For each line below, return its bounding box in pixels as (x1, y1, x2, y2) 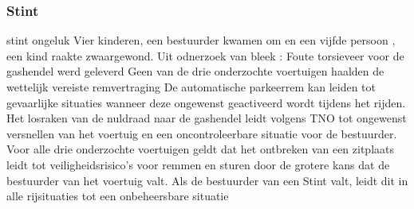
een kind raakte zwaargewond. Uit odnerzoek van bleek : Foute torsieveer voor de (6, 47, 404, 64)
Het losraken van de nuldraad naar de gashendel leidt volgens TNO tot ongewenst (6, 110, 407, 126)
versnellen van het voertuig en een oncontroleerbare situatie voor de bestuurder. (6, 125, 397, 141)
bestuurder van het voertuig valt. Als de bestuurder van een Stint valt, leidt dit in (6, 172, 408, 188)
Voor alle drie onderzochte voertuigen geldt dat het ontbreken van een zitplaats (6, 141, 394, 157)
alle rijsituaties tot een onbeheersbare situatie (6, 188, 229, 204)
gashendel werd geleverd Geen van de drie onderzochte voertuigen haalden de (6, 63, 384, 79)
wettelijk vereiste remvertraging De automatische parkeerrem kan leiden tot (6, 79, 376, 95)
